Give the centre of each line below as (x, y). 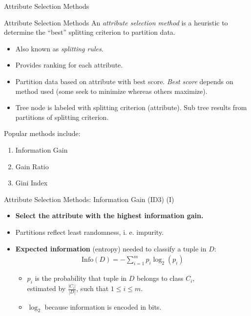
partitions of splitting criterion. (62, 117)
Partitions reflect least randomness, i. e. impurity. (90, 232)
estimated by (46, 288)
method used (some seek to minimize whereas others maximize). (111, 91)
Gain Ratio (32, 166)
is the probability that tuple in (81, 278)
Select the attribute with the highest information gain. (109, 215)
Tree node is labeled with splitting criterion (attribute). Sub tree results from (131, 107)
